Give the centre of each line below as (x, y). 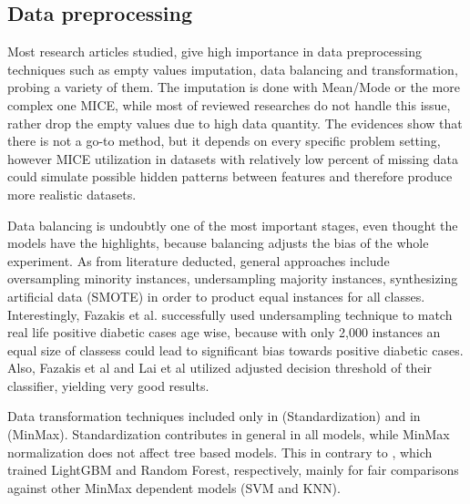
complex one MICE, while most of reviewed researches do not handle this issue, (229, 104)
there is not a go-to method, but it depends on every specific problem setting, (224, 141)
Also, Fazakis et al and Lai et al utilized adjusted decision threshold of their (220, 368)
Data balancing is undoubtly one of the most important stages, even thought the (233, 225)
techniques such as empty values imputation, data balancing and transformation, (233, 69)
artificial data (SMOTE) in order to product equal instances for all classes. (216, 296)
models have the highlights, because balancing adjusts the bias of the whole (218, 243)
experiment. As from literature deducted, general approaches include (199, 260)
